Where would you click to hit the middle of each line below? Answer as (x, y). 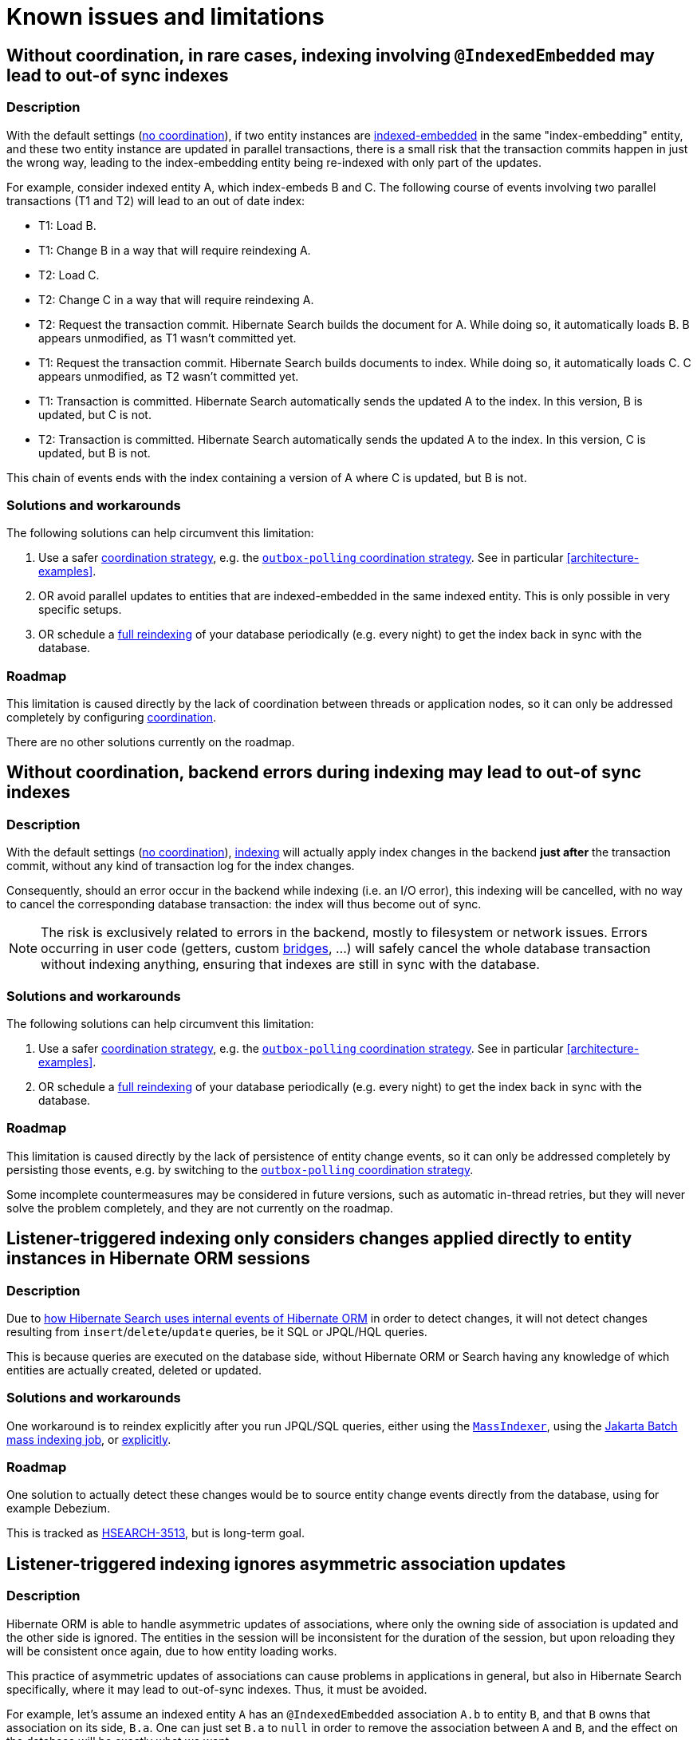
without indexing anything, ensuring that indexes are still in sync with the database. (290, 965)
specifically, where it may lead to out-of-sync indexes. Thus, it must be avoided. (217, 1689)
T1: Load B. (67, 225)
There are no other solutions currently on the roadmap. (151, 742)
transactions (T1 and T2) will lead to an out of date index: (156, 200)
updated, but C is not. (95, 414)
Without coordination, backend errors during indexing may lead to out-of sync (324, 773)
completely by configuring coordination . (112, 718)
